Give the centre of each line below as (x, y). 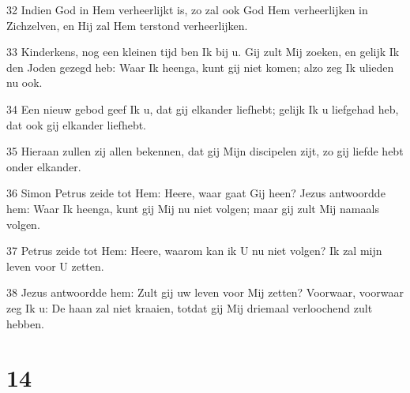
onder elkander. (44, 166)
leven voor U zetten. (55, 266)
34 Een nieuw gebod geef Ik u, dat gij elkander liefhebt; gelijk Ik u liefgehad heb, (203, 109)
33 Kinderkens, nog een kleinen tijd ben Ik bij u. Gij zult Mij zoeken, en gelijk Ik (203, 52)
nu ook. (24, 82)
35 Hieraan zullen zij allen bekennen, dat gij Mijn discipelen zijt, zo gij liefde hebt (205, 151)
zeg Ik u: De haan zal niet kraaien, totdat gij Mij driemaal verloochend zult (190, 307)
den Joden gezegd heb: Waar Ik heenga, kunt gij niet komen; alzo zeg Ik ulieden (200, 67)
